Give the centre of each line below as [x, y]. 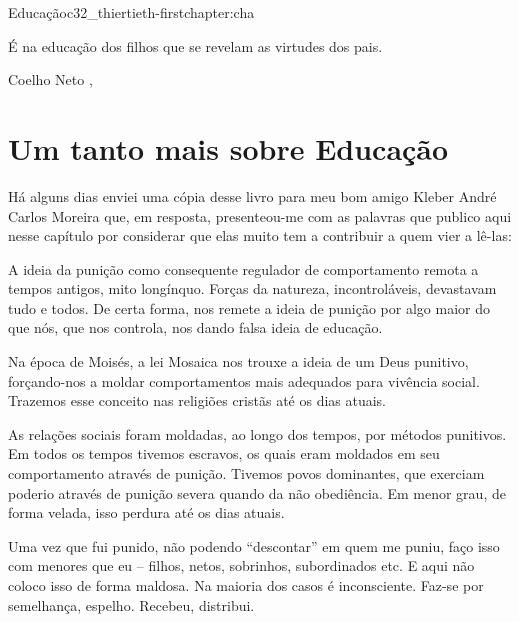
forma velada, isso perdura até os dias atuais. [146, 512]
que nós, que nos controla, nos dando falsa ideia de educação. [195, 327]
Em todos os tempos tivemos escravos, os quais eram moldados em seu [224, 453]
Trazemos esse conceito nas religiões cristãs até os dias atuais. [197, 400]
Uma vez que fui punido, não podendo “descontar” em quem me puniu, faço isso [254, 545]
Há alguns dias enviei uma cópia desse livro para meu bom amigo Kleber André [252, 195]
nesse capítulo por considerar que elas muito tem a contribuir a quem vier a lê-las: [260, 235]
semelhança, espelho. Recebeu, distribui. [131, 604]
